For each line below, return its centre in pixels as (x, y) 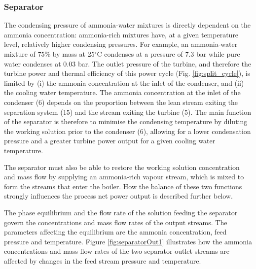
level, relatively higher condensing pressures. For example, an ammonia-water (121, 44)
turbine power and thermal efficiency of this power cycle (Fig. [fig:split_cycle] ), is (127, 73)
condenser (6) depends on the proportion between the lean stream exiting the (121, 102)
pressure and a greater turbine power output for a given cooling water (110, 141)
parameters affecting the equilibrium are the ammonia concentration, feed (115, 232)
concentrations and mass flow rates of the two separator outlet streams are (117, 251)
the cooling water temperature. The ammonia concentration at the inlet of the (122, 92)
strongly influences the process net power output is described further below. (118, 196)
